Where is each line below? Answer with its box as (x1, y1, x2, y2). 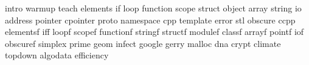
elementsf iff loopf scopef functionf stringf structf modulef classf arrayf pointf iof (5, 25, 304, 38)
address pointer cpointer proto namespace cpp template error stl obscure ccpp (5, 13, 296, 26)
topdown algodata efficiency (5, 49, 109, 61)
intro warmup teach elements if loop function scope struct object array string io (5, 2, 302, 14)
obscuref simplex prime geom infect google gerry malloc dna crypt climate (5, 37, 281, 49)
